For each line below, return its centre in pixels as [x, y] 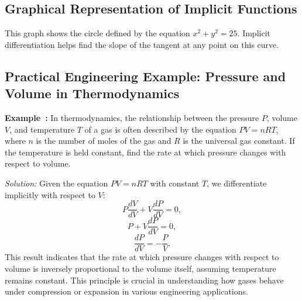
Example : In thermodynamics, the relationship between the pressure [132, 117]
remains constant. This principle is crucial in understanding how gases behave [144, 280]
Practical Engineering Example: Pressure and [145, 76]
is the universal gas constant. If [239, 141]
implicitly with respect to [50, 194]
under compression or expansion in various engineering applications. [126, 291]
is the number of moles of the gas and [104, 141]
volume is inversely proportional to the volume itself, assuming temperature [140, 268]
